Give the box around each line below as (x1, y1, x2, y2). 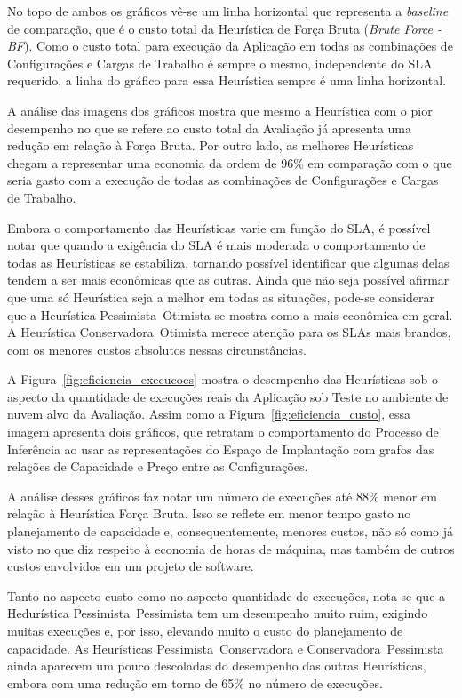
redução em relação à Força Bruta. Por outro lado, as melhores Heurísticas (7, 136, 414, 155)
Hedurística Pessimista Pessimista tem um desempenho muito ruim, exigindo (7, 604, 428, 622)
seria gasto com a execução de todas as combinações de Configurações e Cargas (7, 171, 439, 189)
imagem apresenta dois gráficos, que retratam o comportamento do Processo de (7, 422, 439, 441)
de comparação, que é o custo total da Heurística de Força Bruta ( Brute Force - (7, 19, 442, 37)
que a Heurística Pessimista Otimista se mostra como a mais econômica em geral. (7, 305, 453, 324)
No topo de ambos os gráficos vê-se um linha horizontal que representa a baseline (7, 2, 449, 20)
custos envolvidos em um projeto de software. (7, 557, 254, 575)
